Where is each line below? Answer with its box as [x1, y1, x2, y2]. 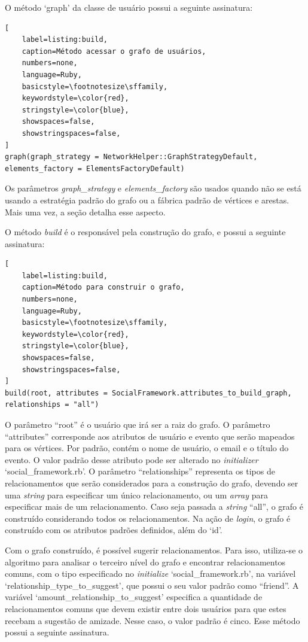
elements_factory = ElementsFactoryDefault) [5, 164, 185, 173]
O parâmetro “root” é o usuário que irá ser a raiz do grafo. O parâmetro [5, 418, 270, 430]
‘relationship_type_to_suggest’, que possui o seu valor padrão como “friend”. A [5, 579, 299, 591]
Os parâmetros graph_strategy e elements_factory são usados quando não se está [5, 182, 301, 194]
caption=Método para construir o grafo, [22, 283, 185, 292]
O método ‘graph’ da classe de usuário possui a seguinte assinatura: [5, 1, 253, 13]
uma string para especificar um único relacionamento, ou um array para [5, 488, 268, 501]
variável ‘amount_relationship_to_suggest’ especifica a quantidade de [5, 591, 263, 603]
